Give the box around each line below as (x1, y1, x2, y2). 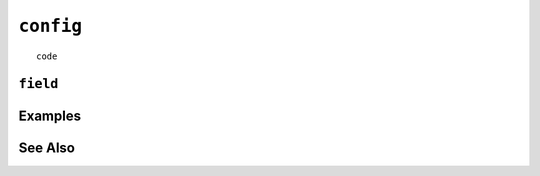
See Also (18, 140, 75, 157)
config (18, 15, 83, 37)
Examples (18, 108, 82, 125)
